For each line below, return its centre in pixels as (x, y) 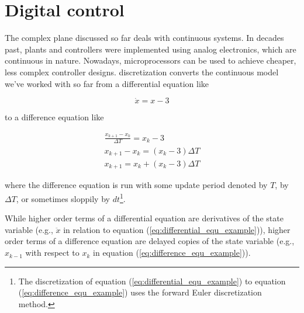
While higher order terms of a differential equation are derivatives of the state (144, 218)
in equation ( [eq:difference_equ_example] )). (172, 253)
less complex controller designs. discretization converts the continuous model (142, 72)
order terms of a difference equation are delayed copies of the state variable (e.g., (150, 241)
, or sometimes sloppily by (63, 198)
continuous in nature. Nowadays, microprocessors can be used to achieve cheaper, (151, 60)
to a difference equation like (54, 117)
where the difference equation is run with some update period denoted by (136, 185)
